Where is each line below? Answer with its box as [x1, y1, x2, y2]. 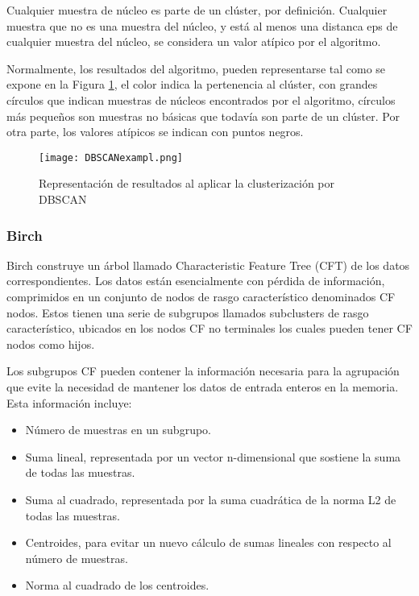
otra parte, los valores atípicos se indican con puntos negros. [6, 123, 304, 140]
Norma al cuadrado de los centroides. [25, 577, 209, 594]
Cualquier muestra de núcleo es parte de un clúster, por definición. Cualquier [6, 2, 388, 18]
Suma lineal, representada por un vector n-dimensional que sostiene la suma [25, 448, 401, 465]
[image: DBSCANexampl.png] [39, 151, 183, 163]
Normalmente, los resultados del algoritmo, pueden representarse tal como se [6, 60, 386, 77]
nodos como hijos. [6, 335, 95, 352]
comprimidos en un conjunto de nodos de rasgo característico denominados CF [6, 288, 396, 304]
